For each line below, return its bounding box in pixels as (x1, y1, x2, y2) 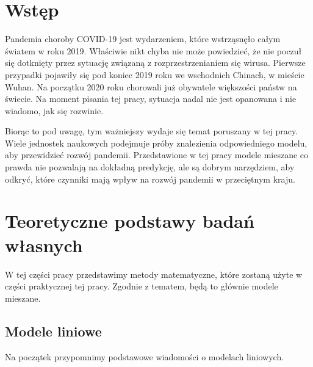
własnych (5, 232, 83, 257)
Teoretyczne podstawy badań (5, 208, 254, 233)
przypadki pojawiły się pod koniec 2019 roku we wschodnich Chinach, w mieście (5, 68, 304, 81)
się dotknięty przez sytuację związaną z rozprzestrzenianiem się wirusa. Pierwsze (5, 56, 306, 69)
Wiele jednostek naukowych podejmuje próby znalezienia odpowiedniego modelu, (5, 136, 308, 149)
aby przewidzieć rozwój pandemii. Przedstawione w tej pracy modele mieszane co (5, 148, 309, 161)
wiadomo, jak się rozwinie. (5, 104, 104, 117)
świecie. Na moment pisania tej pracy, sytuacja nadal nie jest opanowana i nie (5, 92, 297, 105)
